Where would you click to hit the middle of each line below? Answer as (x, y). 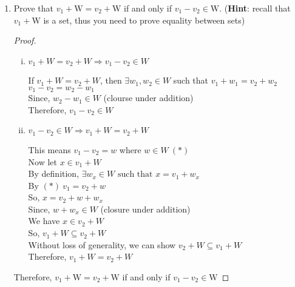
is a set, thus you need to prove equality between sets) (144, 20)
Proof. (25, 40)
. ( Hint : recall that (255, 8)
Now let (43, 161)
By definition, (54, 173)
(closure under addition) (145, 209)
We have (44, 221)
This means (49, 149)
